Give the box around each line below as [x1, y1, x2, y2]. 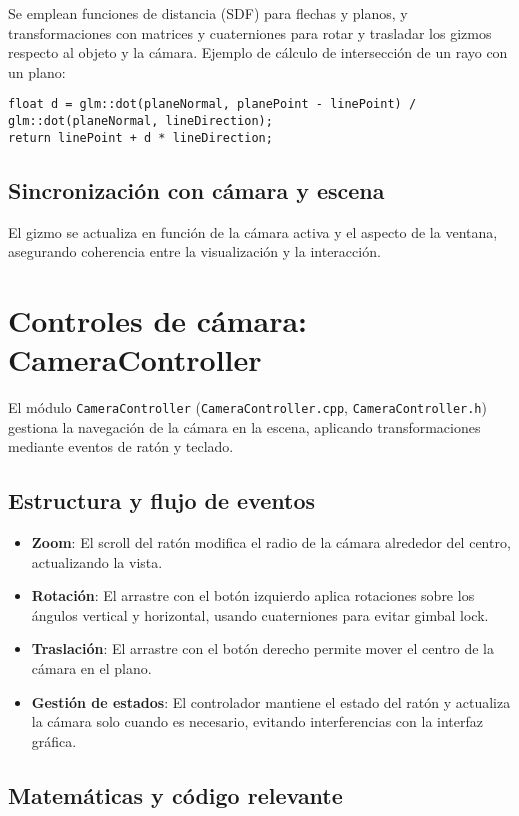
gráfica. [31, 730, 77, 751]
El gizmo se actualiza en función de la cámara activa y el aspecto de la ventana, [8, 221, 498, 242]
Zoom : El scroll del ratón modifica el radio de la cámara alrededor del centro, [31, 532, 511, 553]
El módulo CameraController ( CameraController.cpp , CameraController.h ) [8, 397, 487, 418]
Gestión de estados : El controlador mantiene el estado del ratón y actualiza [31, 691, 511, 712]
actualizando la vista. [31, 551, 163, 572]
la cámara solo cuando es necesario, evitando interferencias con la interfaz [31, 711, 483, 732]
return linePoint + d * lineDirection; [8, 130, 273, 145]
